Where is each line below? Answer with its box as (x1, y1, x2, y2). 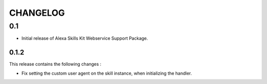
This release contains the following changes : (9, 61, 101, 67)
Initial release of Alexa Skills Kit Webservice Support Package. (21, 35, 148, 41)
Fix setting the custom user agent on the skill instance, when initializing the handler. (21, 70, 192, 76)
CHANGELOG (9, 7, 65, 18)
